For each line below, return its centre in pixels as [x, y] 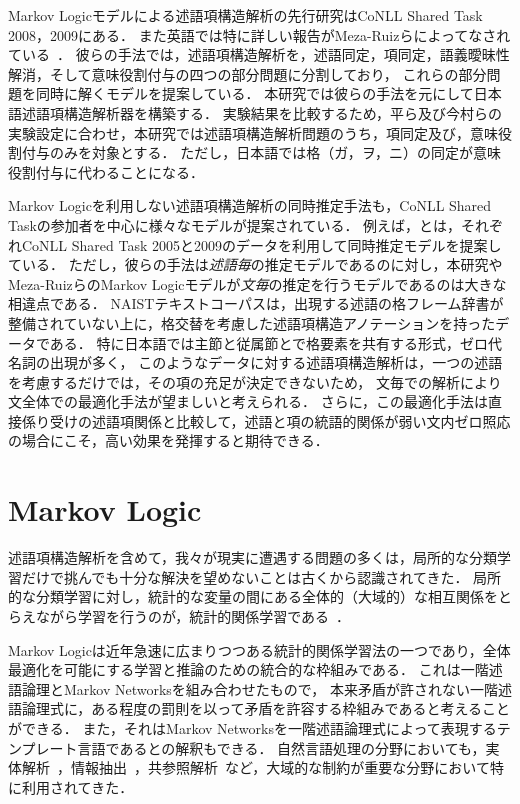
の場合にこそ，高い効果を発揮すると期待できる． [168, 440]
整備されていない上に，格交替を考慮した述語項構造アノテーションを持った [252, 322]
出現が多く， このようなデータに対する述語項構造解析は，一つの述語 [276, 362]
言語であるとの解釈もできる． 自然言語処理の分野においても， [281, 747]
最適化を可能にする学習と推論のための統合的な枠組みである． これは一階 [248, 669]
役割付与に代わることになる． [106, 171]
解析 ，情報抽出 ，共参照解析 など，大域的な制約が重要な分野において [255, 767]
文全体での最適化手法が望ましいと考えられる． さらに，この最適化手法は [248, 401]
